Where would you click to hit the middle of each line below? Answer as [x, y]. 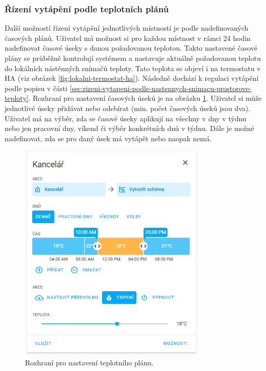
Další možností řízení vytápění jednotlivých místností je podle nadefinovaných [127, 28]
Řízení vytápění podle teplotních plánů [87, 8]
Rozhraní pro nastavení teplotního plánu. [89, 362]
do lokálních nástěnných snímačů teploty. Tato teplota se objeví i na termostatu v [133, 68]
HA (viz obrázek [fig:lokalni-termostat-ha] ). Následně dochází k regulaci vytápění [132, 78]
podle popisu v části [36, 88]
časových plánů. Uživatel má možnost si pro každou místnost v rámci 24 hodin [128, 38]
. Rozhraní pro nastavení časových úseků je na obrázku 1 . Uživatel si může [145, 98]
